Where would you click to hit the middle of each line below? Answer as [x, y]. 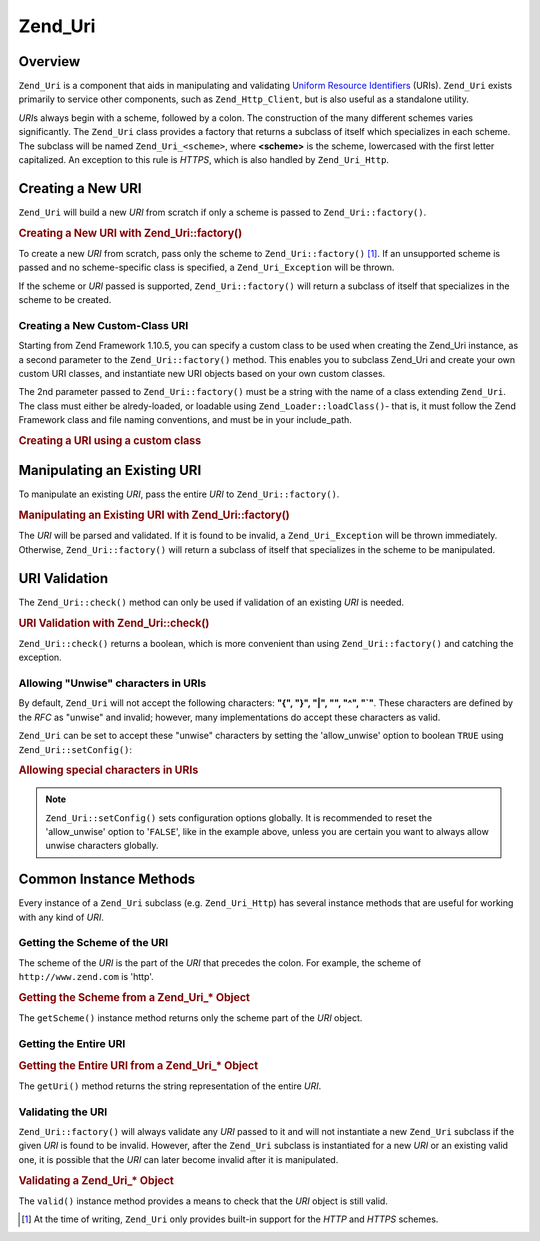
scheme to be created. [65, 300]
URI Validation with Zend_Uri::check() [114, 623]
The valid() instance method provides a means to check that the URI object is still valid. [203, 1201]
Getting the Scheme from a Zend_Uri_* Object [134, 997]
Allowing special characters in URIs [108, 770]
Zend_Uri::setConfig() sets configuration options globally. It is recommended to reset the [239, 817]
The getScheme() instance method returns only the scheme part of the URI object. [190, 1018]
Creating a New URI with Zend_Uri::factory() [130, 233]
